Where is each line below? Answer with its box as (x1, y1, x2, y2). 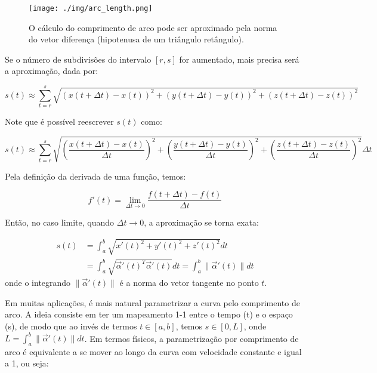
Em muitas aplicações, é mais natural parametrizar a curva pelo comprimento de (5, 296, 300, 309)
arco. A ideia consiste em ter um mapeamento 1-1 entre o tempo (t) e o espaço (5, 308, 293, 320)
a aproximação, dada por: (5, 64, 98, 77)
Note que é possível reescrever (5, 115, 114, 128)
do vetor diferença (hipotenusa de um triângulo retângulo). (29, 33, 244, 45)
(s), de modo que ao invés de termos (5, 319, 137, 332)
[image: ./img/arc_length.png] (29, 4, 153, 13)
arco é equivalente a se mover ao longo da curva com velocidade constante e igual (5, 345, 302, 357)
